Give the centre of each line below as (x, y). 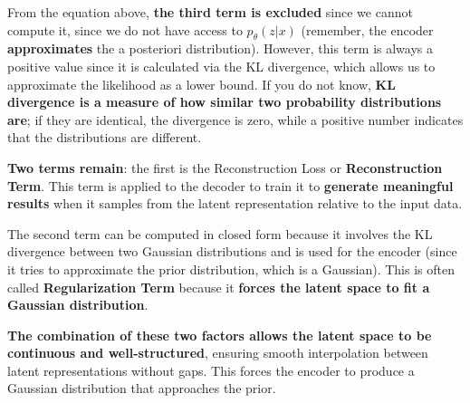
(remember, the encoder (367, 29)
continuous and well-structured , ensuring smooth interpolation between (218, 353)
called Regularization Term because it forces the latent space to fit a (219, 287)
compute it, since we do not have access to (125, 29)
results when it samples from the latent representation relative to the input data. (235, 203)
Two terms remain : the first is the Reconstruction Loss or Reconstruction (225, 167)
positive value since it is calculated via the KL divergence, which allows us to (221, 66)
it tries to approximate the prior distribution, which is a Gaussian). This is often (231, 269)
